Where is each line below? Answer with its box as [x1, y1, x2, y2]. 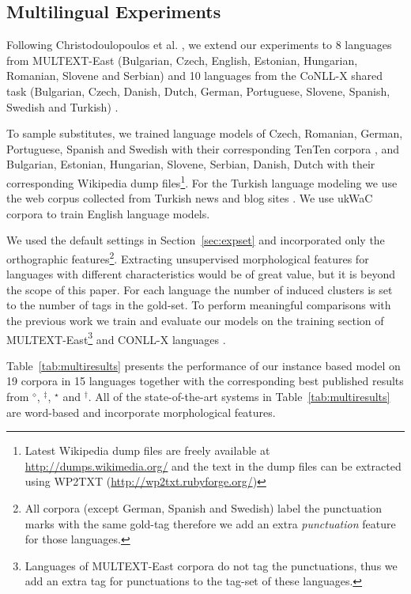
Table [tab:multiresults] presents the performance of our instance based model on [6, 357, 401, 373]
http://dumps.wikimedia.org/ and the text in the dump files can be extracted [25, 457, 402, 474]
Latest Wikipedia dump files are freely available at [25, 442, 270, 459]
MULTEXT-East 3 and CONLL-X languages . [6, 328, 226, 347]
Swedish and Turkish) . [6, 98, 119, 115]
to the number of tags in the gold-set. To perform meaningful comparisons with [6, 297, 391, 313]
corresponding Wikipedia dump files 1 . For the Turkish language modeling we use [6, 172, 398, 191]
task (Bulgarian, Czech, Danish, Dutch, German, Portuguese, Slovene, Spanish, [6, 82, 390, 99]
